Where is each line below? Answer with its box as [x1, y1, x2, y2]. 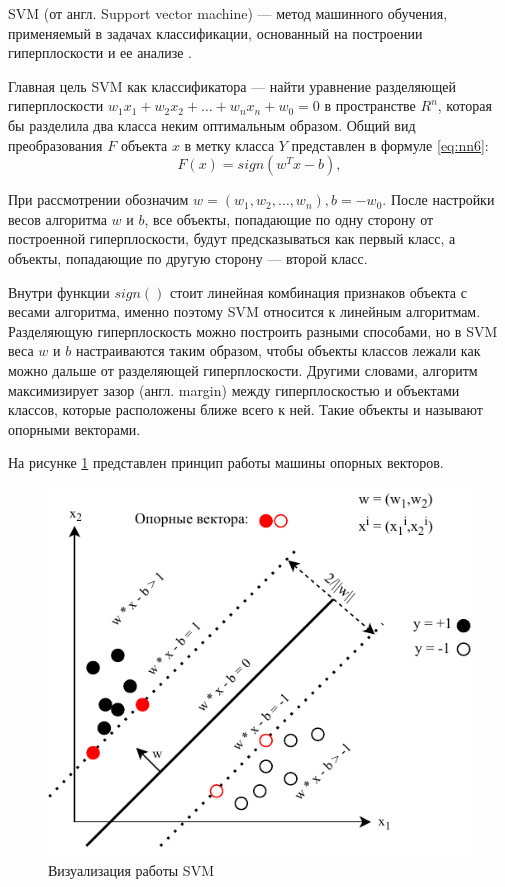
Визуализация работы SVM [48, 859, 214, 880]
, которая [437, 95, 492, 116]
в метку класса [184, 134, 275, 155]
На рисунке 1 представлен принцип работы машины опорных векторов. [8, 452, 444, 473]
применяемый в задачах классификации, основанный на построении [8, 22, 423, 43]
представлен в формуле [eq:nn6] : [291, 134, 489, 155]
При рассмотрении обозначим [8, 189, 189, 210]
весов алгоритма [8, 208, 107, 229]
